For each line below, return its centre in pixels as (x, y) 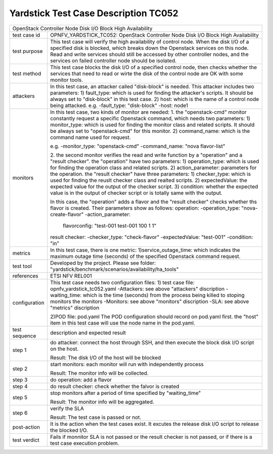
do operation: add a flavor (81, 380)
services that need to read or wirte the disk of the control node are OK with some (147, 73)
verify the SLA (67, 408)
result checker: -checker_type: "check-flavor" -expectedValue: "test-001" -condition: (152, 237)
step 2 (20, 369)
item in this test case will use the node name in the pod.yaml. (123, 323)
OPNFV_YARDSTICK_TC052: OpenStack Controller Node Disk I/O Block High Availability (154, 35)
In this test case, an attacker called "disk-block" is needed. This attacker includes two (152, 86)
